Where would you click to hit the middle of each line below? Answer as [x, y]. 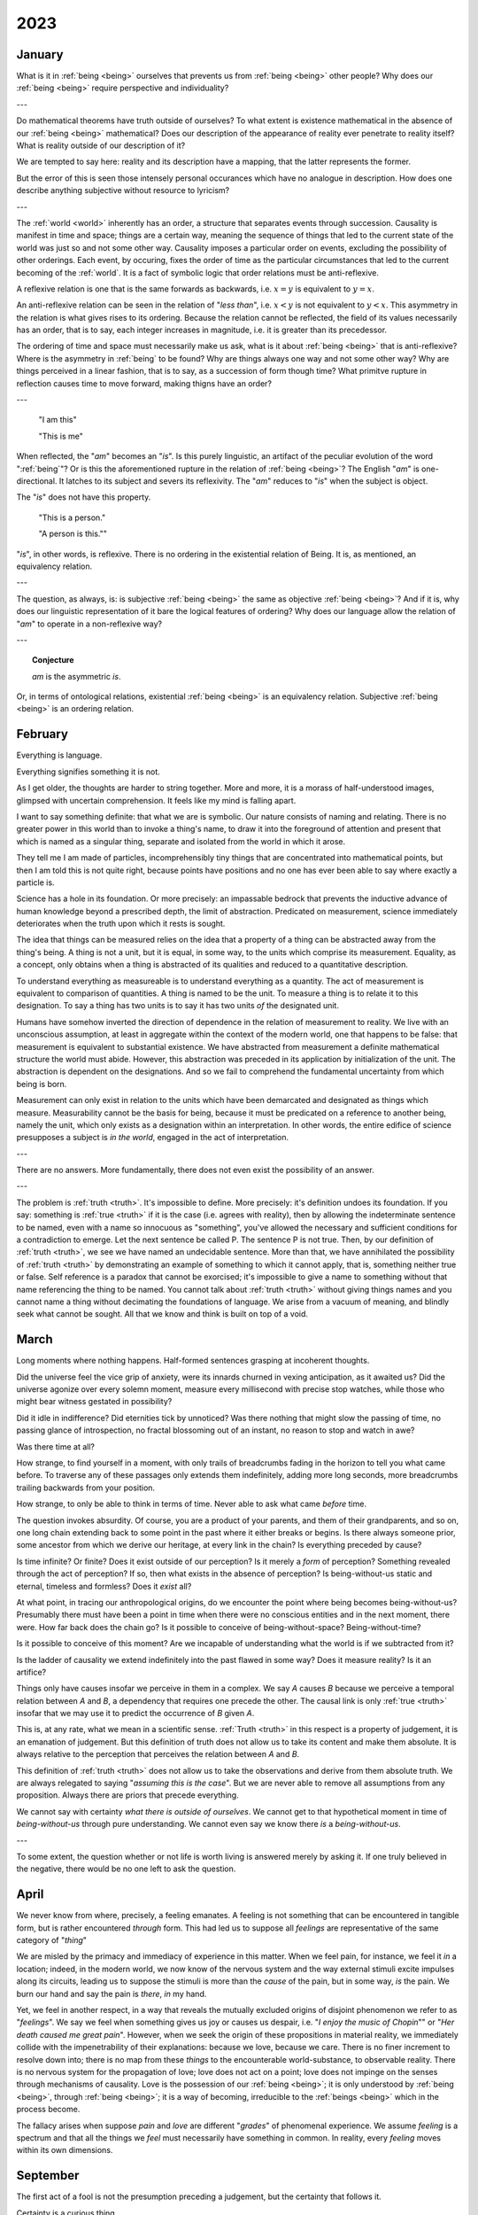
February [42, 734]
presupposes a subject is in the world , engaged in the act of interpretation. [153, 1138]
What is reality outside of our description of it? [101, 145]
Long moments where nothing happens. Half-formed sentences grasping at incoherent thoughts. [193, 1361]
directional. [37, 481]
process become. [48, 2110]
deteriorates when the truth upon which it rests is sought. [121, 924]
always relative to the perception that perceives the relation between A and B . [158, 1754]
